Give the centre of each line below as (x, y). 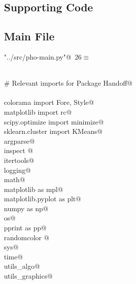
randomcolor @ (27, 237)
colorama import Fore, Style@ (49, 102)
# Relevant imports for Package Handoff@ (68, 83)
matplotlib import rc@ (38, 111)
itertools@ (19, 160)
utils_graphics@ (28, 276)
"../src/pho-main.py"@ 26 (43, 56)
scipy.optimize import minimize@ (54, 121)
